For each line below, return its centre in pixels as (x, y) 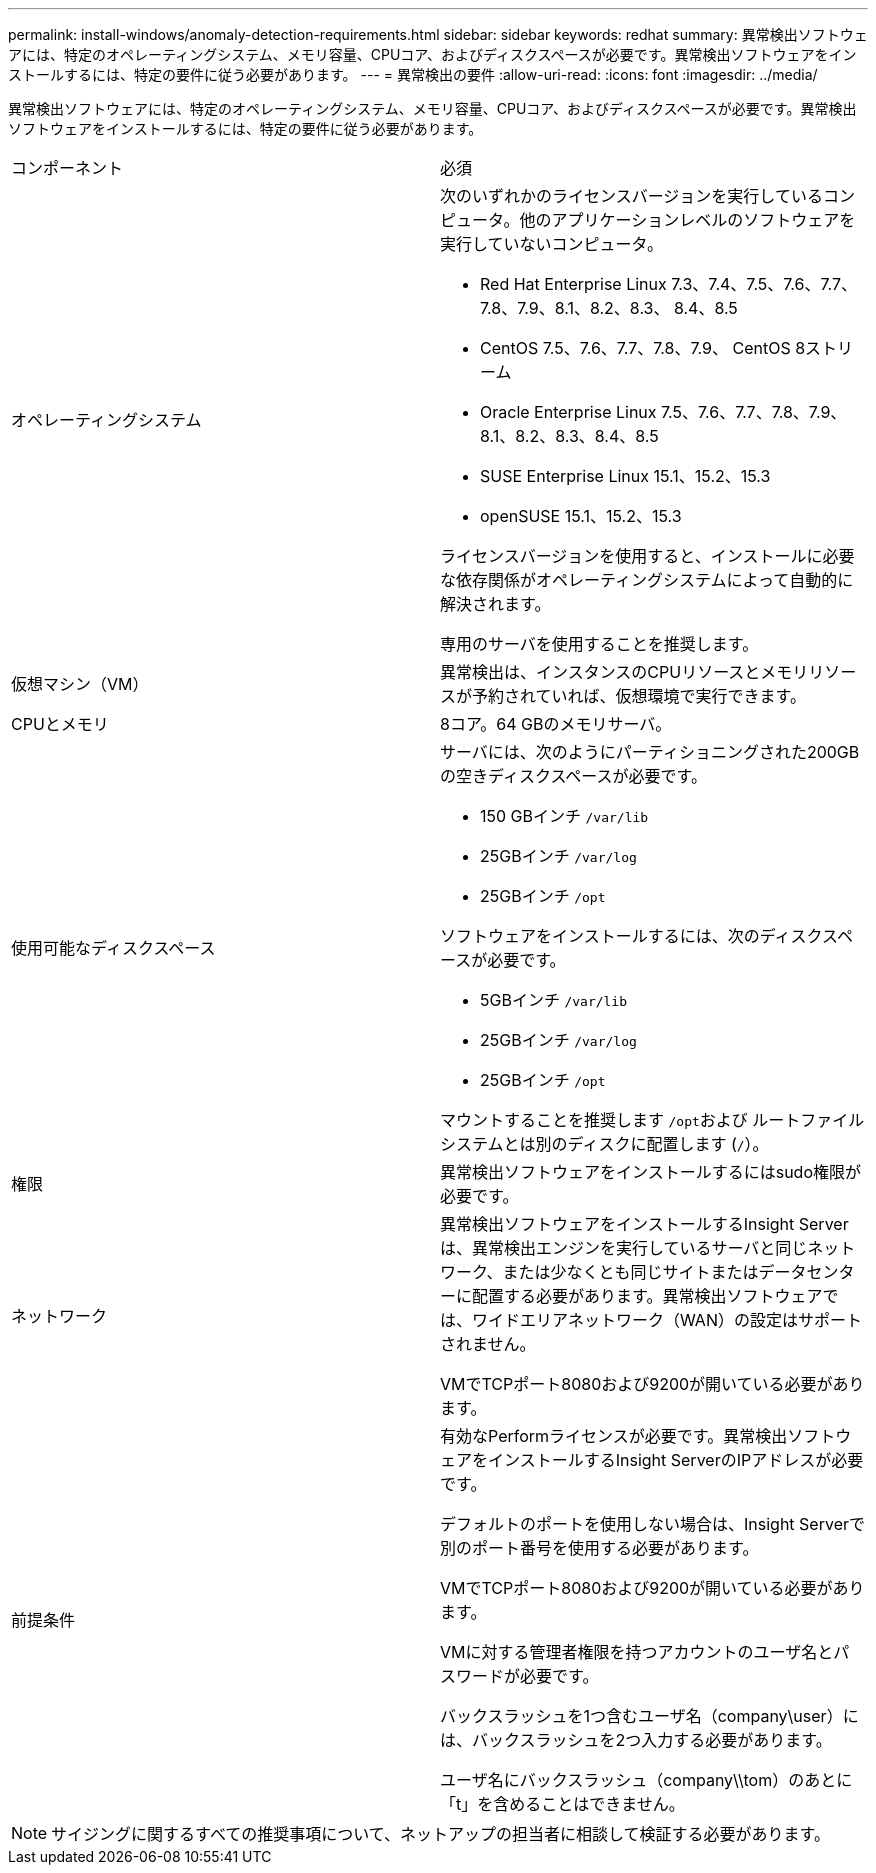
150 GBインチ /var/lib (564, 816)
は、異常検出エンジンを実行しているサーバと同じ (624, 1248)
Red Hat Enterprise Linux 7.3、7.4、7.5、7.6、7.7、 (668, 284)
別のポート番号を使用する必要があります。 (599, 1548)
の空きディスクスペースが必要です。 (573, 776)
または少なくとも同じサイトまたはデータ (654, 1272)
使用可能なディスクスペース (113, 948)
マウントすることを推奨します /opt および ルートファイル (652, 1120)
